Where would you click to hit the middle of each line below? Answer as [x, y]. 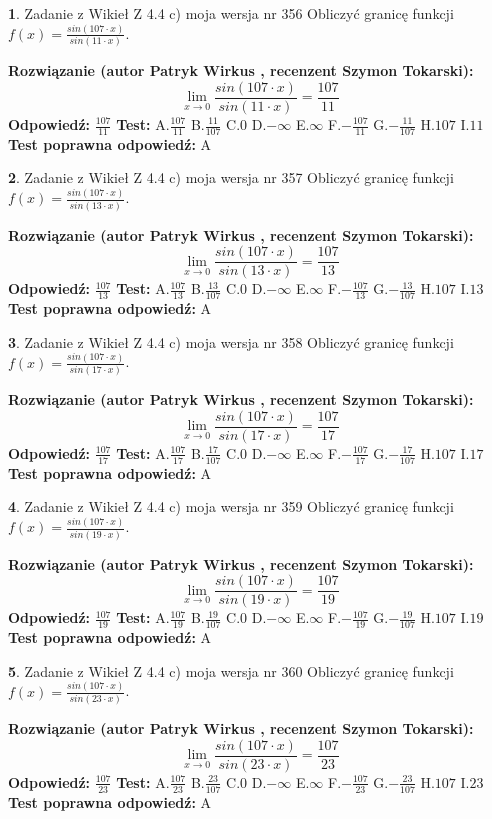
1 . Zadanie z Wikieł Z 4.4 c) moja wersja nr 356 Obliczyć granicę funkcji [231, 13]
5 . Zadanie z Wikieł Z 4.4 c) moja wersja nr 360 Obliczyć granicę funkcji [231, 670]
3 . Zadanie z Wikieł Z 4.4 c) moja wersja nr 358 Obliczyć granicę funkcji [231, 341]
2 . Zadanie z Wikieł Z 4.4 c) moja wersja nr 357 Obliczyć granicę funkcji [231, 177]
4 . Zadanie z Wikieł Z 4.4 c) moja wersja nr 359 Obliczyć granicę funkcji [231, 506]
